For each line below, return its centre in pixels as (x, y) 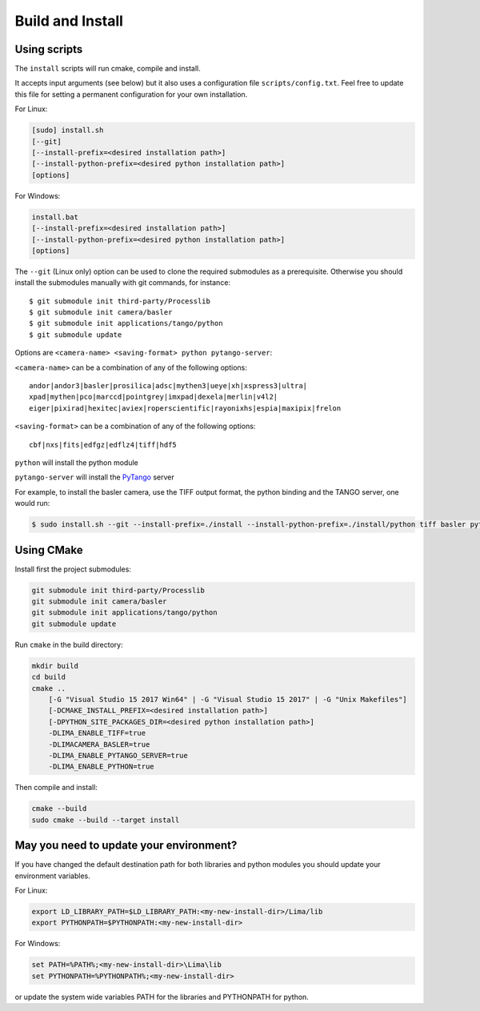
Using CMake (49, 550)
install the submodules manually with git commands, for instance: (123, 283)
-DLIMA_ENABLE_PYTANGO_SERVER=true (118, 755)
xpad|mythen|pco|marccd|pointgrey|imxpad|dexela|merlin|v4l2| (154, 397)
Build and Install (69, 21)
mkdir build (55, 666)
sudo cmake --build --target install (106, 820)
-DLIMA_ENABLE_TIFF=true (97, 733)
